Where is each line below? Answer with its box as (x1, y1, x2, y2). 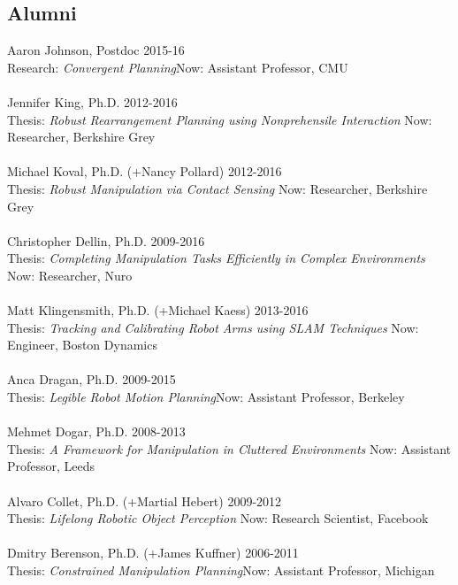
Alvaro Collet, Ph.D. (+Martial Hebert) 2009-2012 (7, 491, 282, 510)
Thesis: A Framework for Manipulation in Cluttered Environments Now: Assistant (7, 439, 451, 458)
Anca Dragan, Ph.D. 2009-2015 (7, 370, 176, 389)
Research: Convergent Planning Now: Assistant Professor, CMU (7, 58, 348, 76)
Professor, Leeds (7, 457, 95, 475)
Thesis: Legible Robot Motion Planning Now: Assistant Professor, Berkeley (7, 388, 405, 406)
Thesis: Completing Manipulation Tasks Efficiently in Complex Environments (7, 249, 425, 267)
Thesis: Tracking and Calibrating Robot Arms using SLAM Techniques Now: (7, 318, 419, 336)
